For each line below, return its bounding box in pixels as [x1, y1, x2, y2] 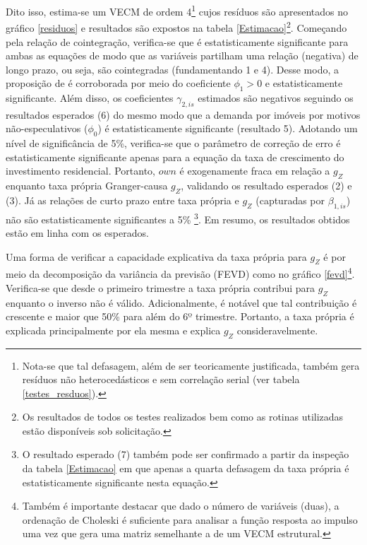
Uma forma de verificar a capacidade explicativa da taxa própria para [6, 249, 307, 264]
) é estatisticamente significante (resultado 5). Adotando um [97, 121, 358, 136]
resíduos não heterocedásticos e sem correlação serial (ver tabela [22, 372, 300, 387]
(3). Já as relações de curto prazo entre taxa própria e [6, 193, 239, 208]
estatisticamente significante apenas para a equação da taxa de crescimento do [6, 149, 344, 164]
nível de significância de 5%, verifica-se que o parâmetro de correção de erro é [6, 136, 341, 151]
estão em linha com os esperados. [6, 225, 149, 240]
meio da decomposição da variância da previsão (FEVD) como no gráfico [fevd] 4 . [6, 264, 355, 281]
